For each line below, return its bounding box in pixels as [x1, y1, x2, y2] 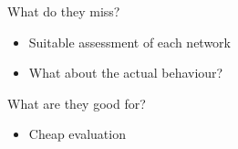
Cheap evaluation [28, 124, 126, 144]
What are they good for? [7, 93, 146, 112]
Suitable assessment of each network [28, 32, 231, 51]
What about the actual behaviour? [28, 63, 223, 82]
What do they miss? [7, 2, 120, 20]
